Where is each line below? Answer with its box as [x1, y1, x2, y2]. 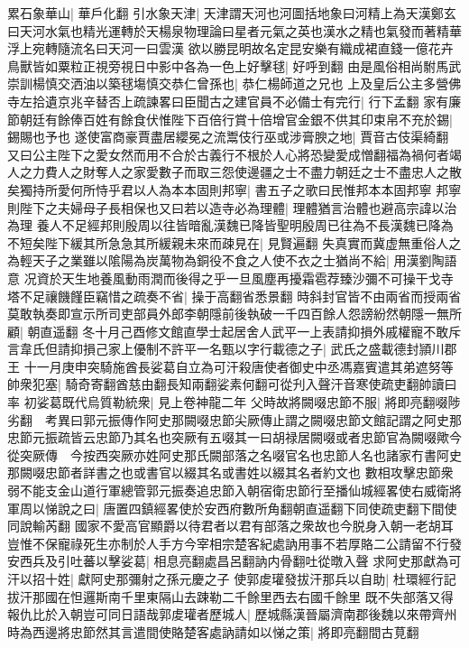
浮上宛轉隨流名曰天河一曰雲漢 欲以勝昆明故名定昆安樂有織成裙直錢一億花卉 [7, 39, 454, 58]
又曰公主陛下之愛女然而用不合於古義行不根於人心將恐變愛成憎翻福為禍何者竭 [7, 144, 462, 163]
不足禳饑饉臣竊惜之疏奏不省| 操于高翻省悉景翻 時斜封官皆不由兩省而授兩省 [19, 286, 462, 305]
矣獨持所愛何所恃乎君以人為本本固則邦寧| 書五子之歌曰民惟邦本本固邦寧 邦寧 [7, 180, 462, 199]
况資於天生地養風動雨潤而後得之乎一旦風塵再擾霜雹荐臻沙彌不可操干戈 [23, 268, 441, 287]
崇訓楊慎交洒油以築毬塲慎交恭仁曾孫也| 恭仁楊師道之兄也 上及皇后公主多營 [7, 74, 449, 93]
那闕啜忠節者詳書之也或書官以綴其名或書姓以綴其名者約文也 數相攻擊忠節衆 [7, 463, 454, 482]
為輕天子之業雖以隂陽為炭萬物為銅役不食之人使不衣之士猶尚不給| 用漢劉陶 [7, 251, 445, 270]
